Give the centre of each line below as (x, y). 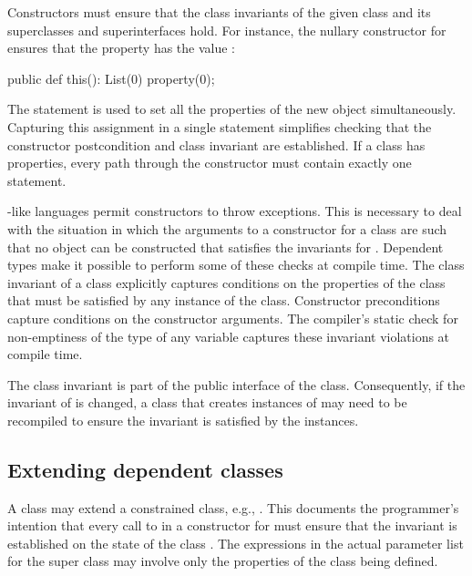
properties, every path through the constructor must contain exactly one (210, 163)
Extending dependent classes (145, 469)
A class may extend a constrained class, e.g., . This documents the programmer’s (233, 507)
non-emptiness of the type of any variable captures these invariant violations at (229, 336)
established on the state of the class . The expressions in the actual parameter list (236, 543)
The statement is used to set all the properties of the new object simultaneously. (232, 109)
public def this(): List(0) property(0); (111, 78)
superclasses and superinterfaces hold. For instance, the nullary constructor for (227, 30)
